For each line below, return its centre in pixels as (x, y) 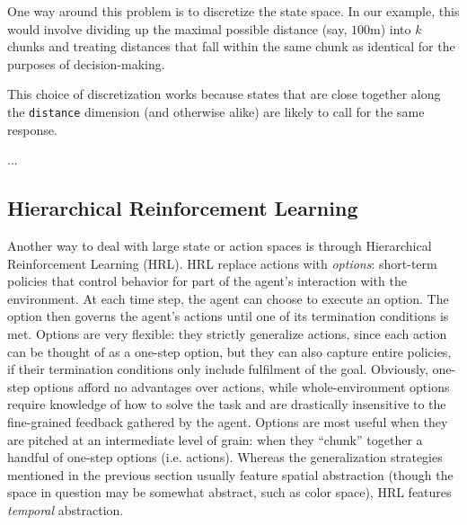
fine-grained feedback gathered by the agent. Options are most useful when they (228, 421)
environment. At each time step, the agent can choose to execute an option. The (228, 298)
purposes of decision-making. (86, 63)
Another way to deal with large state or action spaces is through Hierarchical (220, 246)
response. (32, 129)
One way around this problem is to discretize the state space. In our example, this (233, 11)
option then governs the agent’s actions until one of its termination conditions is (228, 316)
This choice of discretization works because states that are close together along (224, 94)
